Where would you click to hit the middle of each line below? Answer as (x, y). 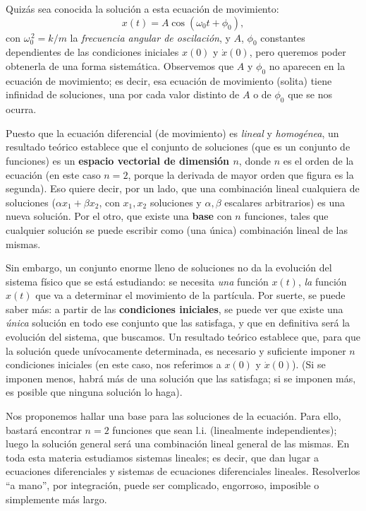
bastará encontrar (44, 429)
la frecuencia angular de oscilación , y (150, 37)
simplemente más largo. (56, 499)
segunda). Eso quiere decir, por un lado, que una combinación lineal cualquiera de (183, 188)
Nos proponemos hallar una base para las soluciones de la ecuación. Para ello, (173, 416)
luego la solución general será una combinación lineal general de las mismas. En (178, 444)
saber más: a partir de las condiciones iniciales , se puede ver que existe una (175, 309)
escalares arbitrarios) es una (285, 202)
